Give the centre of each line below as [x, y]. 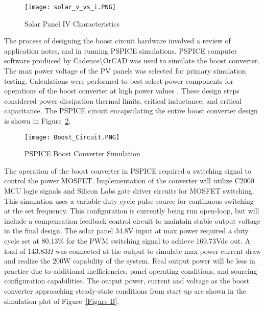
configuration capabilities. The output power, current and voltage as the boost [127, 281]
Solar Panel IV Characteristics [72, 23]
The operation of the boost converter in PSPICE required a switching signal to [128, 170]
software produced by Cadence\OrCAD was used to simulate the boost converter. [132, 61]
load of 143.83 [26, 251]
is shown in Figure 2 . [38, 121]
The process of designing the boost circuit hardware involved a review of [117, 41]
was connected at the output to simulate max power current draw [158, 251]
